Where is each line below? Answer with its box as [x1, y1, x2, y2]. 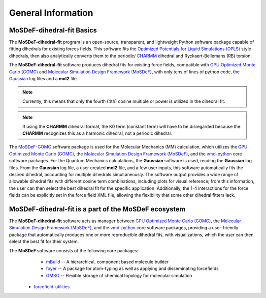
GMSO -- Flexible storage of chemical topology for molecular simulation [46, 272, 192, 278]
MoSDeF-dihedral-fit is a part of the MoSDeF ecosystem [9, 205, 186, 213]
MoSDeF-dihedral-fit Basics [9, 26, 97, 34]
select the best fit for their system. [9, 238, 79, 244]
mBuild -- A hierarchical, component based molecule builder [46, 259, 169, 265]
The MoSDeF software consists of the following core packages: [9, 247, 139, 253]
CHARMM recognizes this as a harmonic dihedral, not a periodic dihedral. [22, 130, 172, 136]
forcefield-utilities [33, 284, 70, 290]
